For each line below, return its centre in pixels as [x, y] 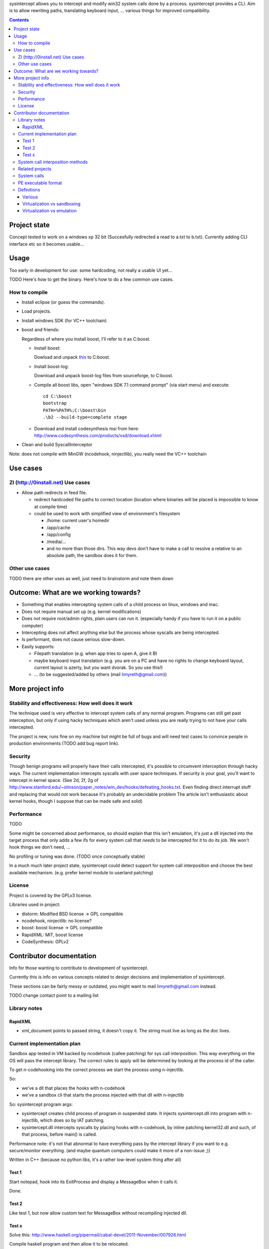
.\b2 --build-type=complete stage [85, 417]
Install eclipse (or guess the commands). [64, 302]
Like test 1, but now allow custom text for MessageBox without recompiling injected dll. [98, 1213]
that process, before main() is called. [59, 1135]
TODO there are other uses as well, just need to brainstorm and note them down [91, 578]
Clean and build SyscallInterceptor [57, 445]
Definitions [29, 190]
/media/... [56, 542]
